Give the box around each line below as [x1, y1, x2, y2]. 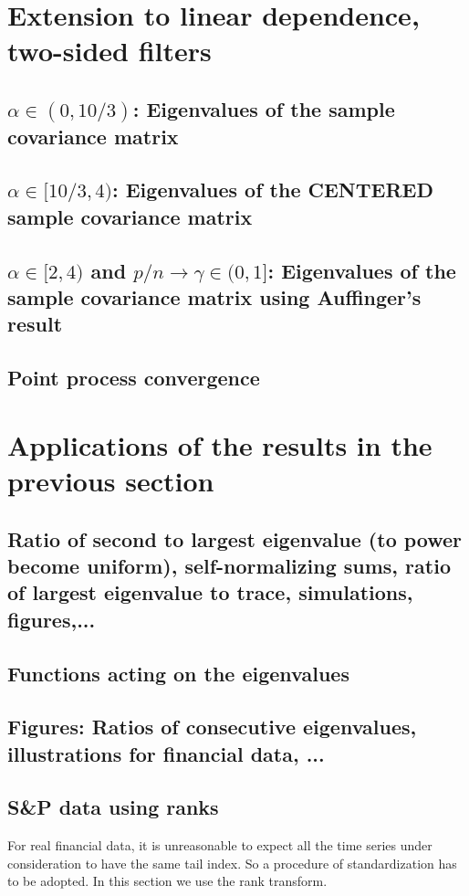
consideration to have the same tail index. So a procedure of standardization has [7, 853, 457, 872]
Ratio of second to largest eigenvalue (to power [7, 524, 463, 553]
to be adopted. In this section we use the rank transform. [7, 871, 328, 891]
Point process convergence [7, 364, 260, 392]
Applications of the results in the [7, 426, 433, 463]
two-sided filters [7, 32, 212, 69]
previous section [7, 461, 214, 499]
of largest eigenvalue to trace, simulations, [7, 578, 413, 606]
